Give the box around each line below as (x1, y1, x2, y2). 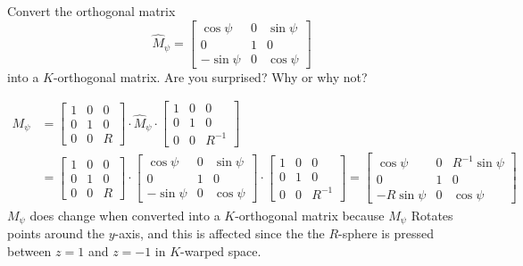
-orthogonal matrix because (235, 205, 385, 224)
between (7, 241, 52, 260)
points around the (7, 223, 105, 242)
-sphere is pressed (338, 223, 434, 242)
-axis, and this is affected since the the (114, 223, 325, 242)
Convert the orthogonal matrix (7, 2, 176, 20)
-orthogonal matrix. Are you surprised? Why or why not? (53, 67, 368, 86)
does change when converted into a (29, 205, 220, 224)
